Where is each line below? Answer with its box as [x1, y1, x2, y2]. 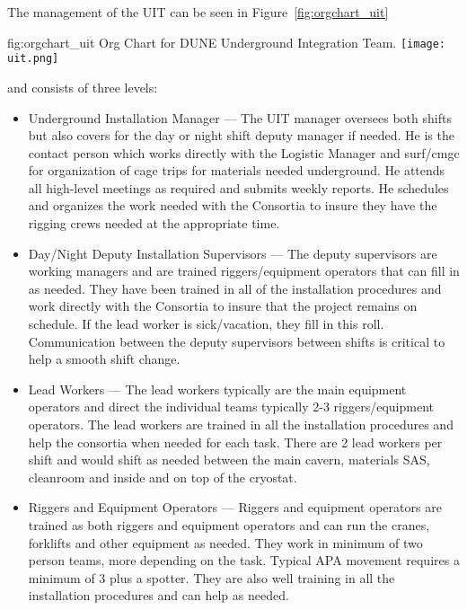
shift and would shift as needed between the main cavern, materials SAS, [28, 450, 430, 469]
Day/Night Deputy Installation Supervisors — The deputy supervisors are [28, 243, 437, 262]
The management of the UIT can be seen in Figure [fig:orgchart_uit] [7, 3, 389, 21]
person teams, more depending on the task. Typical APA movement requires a [28, 551, 460, 570]
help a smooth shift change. [28, 349, 181, 368]
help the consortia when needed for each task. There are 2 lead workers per [28, 432, 443, 451]
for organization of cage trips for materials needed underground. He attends [28, 161, 445, 180]
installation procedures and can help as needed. [28, 586, 289, 605]
